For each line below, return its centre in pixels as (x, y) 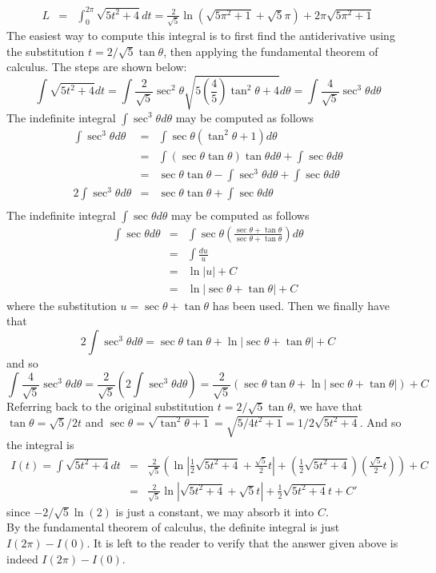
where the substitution (62, 305)
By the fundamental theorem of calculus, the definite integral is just (173, 527)
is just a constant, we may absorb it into (215, 511)
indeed (22, 558)
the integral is (40, 445)
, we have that (327, 406)
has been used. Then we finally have (301, 305)
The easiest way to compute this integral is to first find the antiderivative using (201, 36)
